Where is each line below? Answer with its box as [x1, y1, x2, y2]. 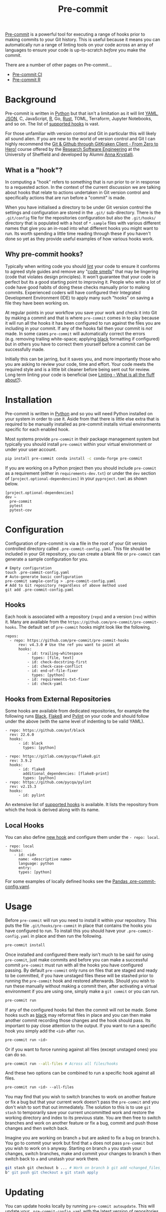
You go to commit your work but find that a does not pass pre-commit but [5, 1140, 153, 1146]
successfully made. [5, 346, 45, 352]
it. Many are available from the [5, 619, 67, 625]
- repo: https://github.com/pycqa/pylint [5, 780, 92, 785]
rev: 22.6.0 [9, 733, 35, 737]
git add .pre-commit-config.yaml [5, 587, 74, 592]
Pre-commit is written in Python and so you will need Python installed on [5, 410, 153, 416]
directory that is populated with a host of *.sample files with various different [5, 220, 161, 226]
